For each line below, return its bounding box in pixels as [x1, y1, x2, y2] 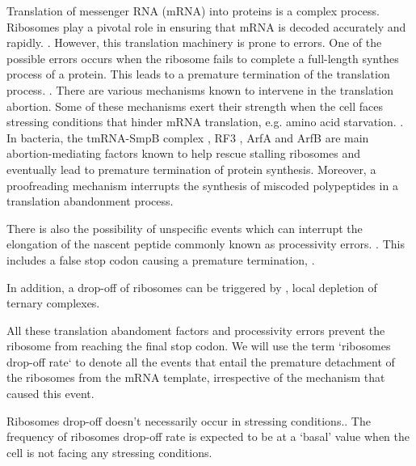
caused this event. [6, 385, 95, 402]
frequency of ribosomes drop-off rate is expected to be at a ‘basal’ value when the [6, 428, 410, 445]
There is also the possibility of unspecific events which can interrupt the [6, 219, 363, 236]
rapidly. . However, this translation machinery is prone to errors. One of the [6, 34, 382, 51]
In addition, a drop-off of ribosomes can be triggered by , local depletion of [6, 278, 377, 295]
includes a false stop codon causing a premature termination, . [6, 251, 315, 268]
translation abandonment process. [6, 193, 174, 210]
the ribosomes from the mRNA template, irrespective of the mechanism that [6, 369, 385, 386]
